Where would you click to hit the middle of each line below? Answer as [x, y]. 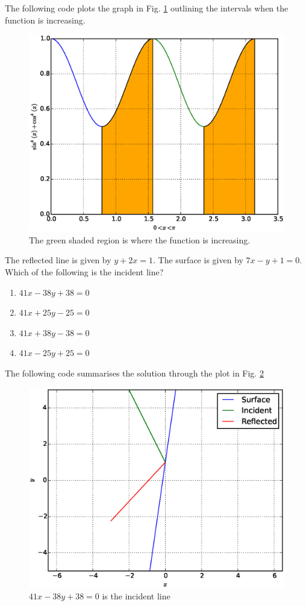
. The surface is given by [198, 260]
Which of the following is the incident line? [84, 272]
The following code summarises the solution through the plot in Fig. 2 [134, 373]
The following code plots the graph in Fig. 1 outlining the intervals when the [147, 8]
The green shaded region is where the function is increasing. [140, 239]
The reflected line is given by [58, 260]
